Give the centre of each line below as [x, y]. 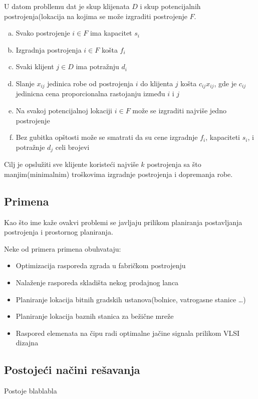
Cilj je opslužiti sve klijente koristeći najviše [71, 164]
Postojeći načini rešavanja [72, 370]
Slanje [25, 83]
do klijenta [157, 83]
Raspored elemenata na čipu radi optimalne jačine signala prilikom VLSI [128, 333]
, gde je [225, 83]
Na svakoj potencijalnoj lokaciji [64, 111]
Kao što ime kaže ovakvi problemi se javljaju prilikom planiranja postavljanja [123, 222]
